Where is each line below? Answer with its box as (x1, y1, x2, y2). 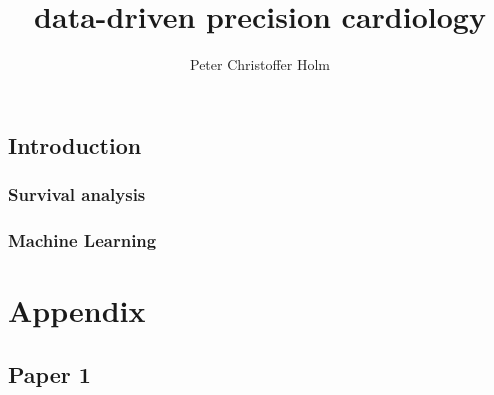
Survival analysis (8, 182, 146, 207)
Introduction (8, 129, 142, 160)
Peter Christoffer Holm (190, 54, 330, 75)
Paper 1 (8, 358, 91, 389)
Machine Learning (8, 227, 157, 252)
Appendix (8, 289, 146, 330)
